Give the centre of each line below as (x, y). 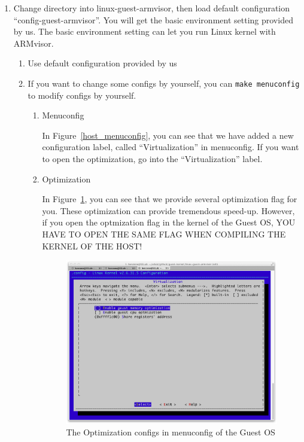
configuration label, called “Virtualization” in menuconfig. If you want (171, 147)
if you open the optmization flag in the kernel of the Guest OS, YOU (169, 222)
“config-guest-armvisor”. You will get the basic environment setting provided (153, 19)
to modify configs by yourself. (82, 95)
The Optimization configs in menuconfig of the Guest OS (171, 432)
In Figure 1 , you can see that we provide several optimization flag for (170, 199)
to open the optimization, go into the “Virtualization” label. (152, 158)
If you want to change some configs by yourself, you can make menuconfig (164, 83)
